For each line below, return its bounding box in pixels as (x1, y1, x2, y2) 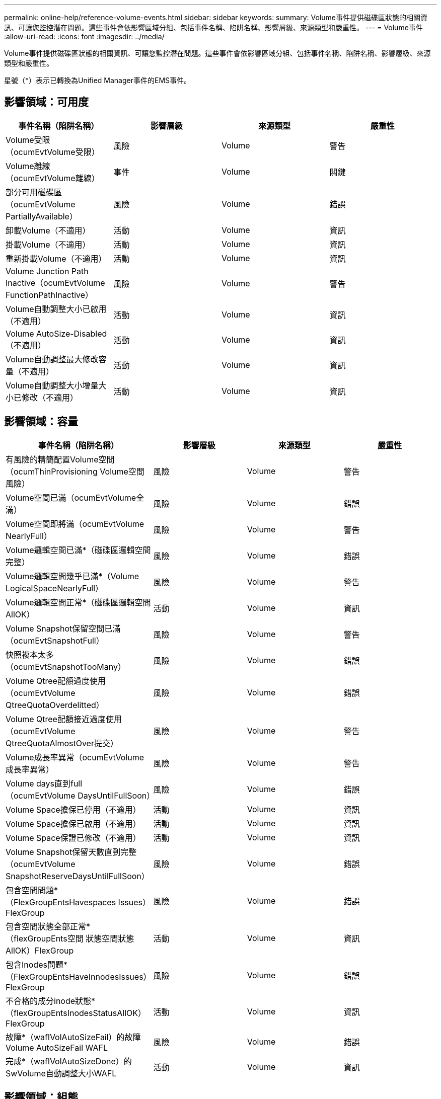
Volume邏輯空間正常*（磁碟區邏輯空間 (6, 597, 151, 607)
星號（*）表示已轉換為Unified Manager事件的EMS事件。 (4, 76, 191, 85)
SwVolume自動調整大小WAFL (6, 1068, 117, 1078)
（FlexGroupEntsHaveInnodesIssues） (6, 971, 152, 982)
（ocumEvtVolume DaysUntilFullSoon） (6, 790, 155, 801)
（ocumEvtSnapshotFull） (6, 635, 104, 646)
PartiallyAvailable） (6, 211, 78, 221)
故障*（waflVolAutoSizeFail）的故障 (6, 1032, 141, 1042)
